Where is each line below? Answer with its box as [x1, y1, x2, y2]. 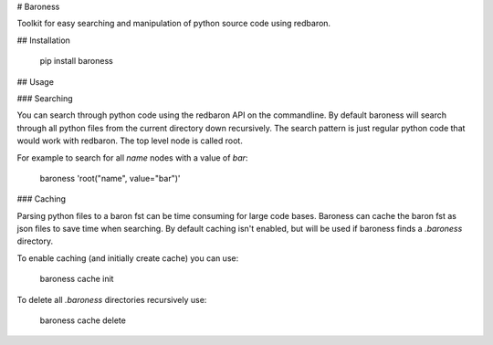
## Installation [16, 35, 70, 46]
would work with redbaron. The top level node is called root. [16, 135, 244, 146]
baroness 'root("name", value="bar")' [39, 172, 182, 183]
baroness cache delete [39, 315, 127, 326]
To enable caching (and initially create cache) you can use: [16, 252, 239, 264]
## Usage [16, 76, 55, 87]
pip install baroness [39, 56, 113, 67]
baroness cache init [39, 274, 114, 285]
